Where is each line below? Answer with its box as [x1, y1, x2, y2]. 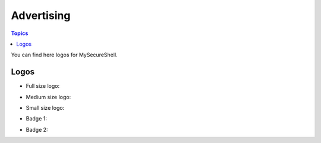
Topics [11, 30, 29, 37]
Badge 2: [26, 126, 48, 133]
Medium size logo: [26, 93, 71, 100]
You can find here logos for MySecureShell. [11, 51, 118, 59]
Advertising [11, 9, 71, 22]
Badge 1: [26, 115, 48, 122]
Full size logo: [26, 82, 59, 90]
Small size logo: [26, 104, 65, 112]
